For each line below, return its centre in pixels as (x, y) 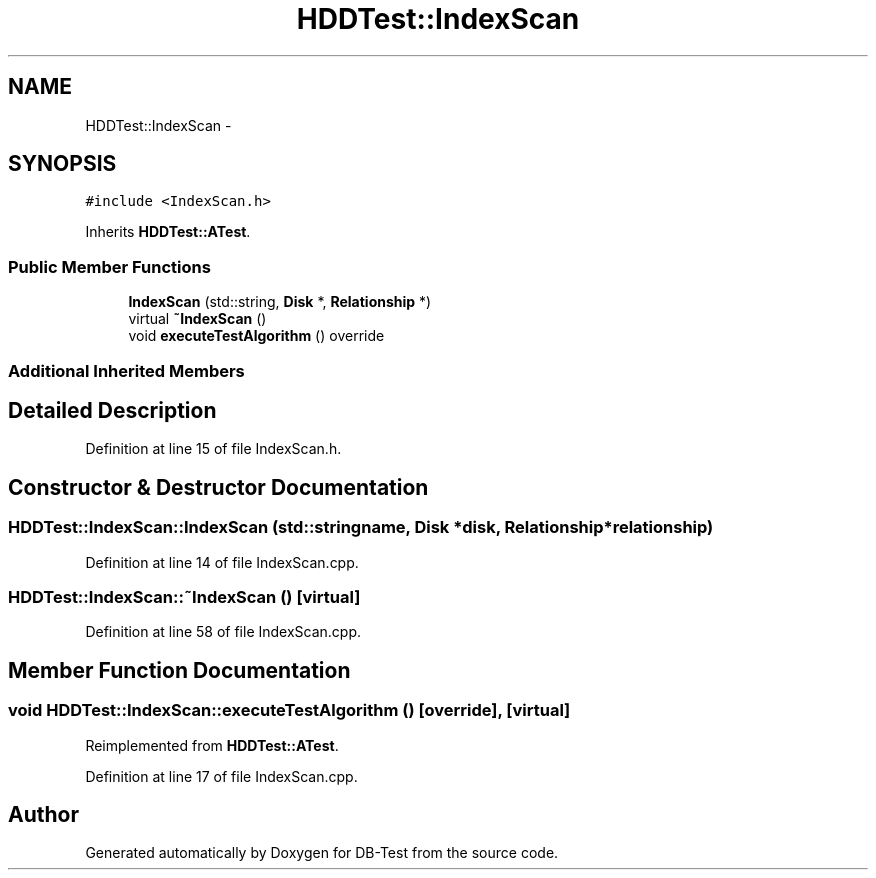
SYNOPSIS (62, 164)
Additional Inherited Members (126, 370)
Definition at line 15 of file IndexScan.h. (213, 449)
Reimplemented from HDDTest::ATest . (212, 745)
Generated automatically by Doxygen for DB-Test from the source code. (322, 853)
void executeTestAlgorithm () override (256, 336)
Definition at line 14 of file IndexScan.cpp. (222, 562)
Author (43, 815)
